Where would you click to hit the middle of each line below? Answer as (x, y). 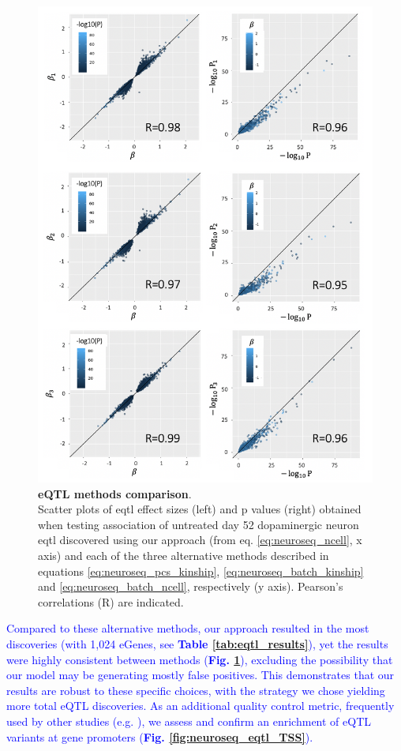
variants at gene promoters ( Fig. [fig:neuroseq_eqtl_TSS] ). (160, 736)
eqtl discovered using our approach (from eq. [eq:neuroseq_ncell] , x (200, 540)
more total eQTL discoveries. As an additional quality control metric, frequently (200, 706)
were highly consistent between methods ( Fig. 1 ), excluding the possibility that (200, 659)
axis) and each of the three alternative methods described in (184, 555)
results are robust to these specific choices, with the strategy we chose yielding (196, 690)
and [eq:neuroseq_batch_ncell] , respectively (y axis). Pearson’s (191, 586)
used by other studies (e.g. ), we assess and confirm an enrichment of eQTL (189, 721)
